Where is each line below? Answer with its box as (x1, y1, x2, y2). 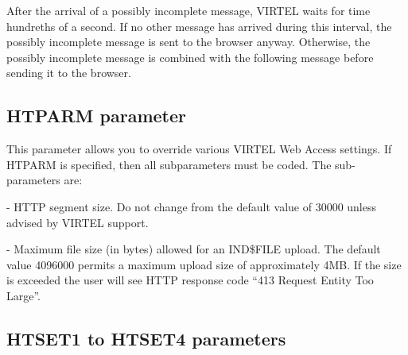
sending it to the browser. (6, 64, 131, 81)
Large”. (6, 287, 41, 303)
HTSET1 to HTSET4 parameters (6, 326, 286, 350)
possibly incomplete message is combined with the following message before (6, 48, 374, 65)
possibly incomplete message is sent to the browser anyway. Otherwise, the (6, 33, 371, 50)
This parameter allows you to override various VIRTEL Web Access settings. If (6, 141, 392, 157)
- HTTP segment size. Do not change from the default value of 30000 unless (6, 198, 377, 214)
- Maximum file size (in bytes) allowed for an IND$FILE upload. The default (6, 241, 381, 257)
